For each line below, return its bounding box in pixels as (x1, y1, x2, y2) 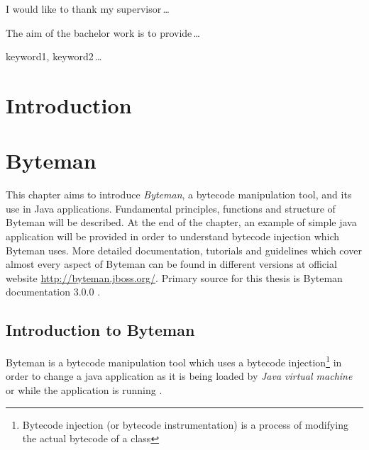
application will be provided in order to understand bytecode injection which (6, 229, 340, 244)
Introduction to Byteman (6, 319, 195, 341)
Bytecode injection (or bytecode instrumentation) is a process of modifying (22, 417, 348, 432)
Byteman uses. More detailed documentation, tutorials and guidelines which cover (6, 242, 362, 257)
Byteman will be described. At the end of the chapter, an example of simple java (6, 215, 357, 230)
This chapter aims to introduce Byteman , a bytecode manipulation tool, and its (6, 187, 352, 202)
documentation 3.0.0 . (6, 284, 101, 299)
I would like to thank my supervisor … (6, 1, 170, 16)
